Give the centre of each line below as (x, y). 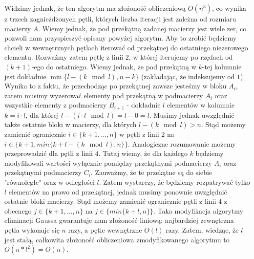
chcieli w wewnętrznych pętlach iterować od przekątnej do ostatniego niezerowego (126, 47)
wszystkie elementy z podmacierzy (56, 105)
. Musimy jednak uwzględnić (192, 115)
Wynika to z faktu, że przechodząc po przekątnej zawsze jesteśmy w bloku (116, 86)
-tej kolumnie (222, 66)
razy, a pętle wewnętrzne (105, 229)
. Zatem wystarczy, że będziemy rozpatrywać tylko (174, 182)
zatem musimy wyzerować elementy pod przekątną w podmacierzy (104, 95)
